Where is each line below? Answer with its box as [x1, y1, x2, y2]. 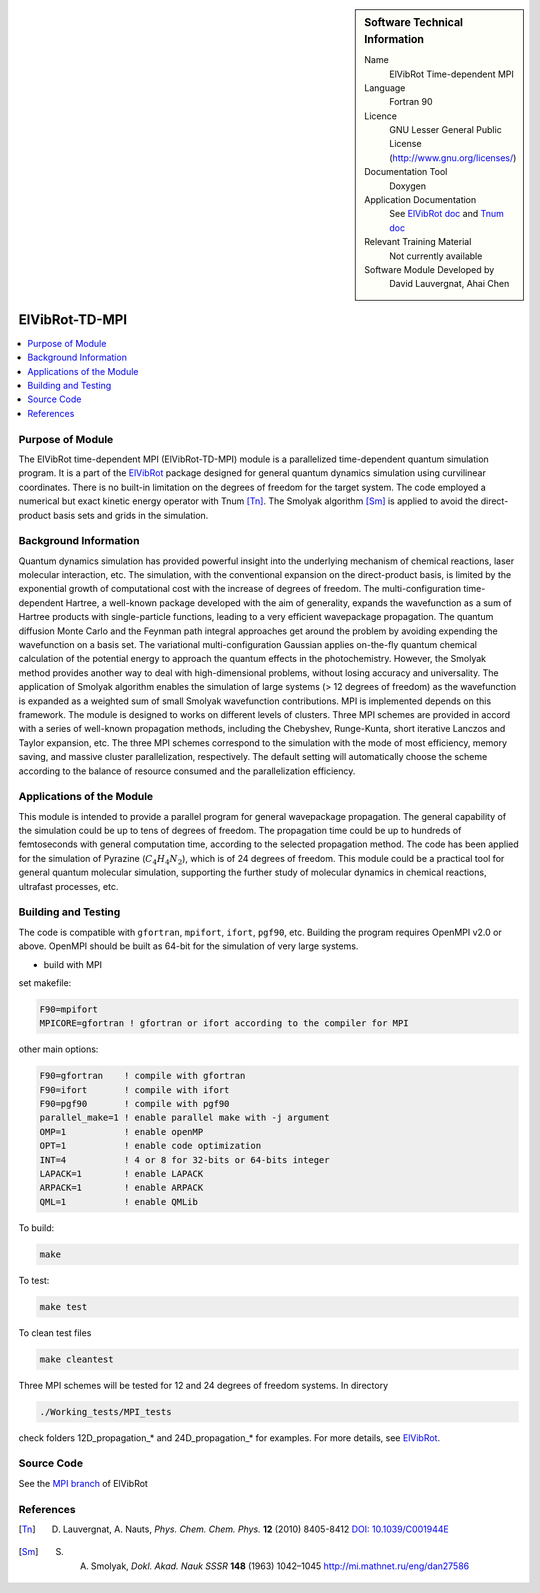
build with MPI [43, 958, 103, 970]
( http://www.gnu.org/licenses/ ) [389, 151, 517, 164]
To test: [18, 1274, 50, 1286]
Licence [364, 110, 397, 122]
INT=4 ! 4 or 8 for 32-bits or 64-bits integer [39, 1154, 330, 1165]
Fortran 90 [389, 96, 434, 108]
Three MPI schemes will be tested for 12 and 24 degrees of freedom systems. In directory [18, 1379, 389, 1391]
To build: [18, 1221, 55, 1234]
